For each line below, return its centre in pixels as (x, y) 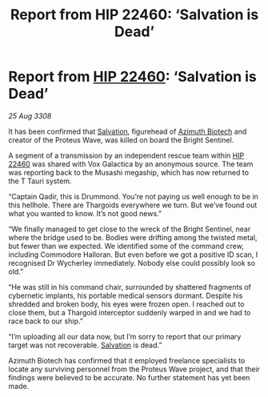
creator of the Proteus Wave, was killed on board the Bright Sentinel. (121, 140)
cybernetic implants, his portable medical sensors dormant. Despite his (126, 295)
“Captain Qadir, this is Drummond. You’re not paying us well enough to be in (133, 196)
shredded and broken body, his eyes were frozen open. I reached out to (126, 304)
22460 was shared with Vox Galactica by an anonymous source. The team (131, 164)
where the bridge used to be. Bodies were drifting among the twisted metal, (133, 237)
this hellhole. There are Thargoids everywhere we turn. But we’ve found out (133, 205)
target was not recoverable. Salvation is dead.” (85, 345)
